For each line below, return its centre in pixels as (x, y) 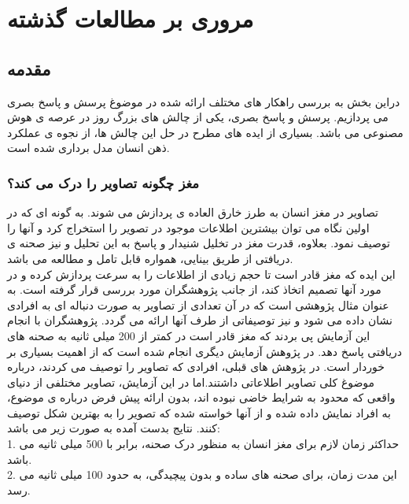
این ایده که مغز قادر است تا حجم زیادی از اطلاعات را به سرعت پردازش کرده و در (201, 274)
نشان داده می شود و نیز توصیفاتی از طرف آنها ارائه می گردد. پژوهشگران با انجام (200, 320)
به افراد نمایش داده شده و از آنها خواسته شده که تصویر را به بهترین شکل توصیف (199, 412)
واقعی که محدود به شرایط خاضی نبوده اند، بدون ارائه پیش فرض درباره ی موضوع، (201, 397)
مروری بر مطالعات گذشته (131, 19)
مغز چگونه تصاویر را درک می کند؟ (103, 182)
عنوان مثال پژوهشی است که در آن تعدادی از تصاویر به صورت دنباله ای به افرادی (198, 304)
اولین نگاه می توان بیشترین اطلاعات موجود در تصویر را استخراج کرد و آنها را (188, 227)
